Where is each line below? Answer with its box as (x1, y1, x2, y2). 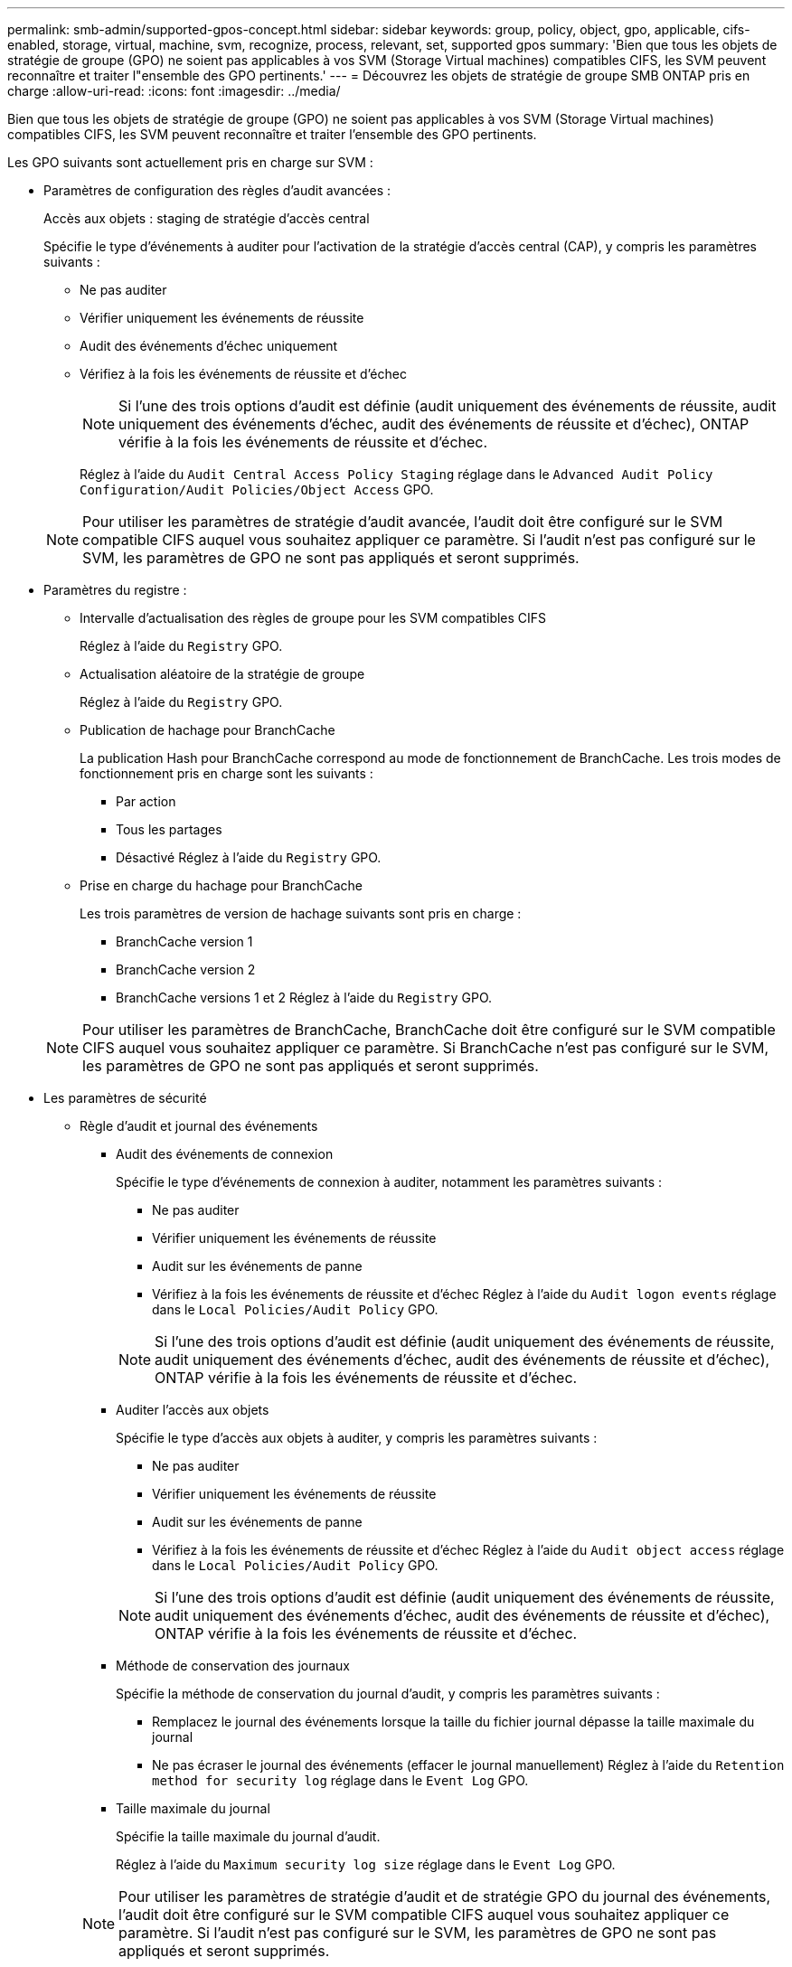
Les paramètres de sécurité (43, 1090, 207, 1106)
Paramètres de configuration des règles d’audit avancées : (43, 183, 391, 198)
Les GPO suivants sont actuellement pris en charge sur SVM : (7, 155, 373, 170)
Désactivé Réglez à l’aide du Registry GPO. (116, 850, 382, 865)
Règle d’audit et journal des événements (80, 1118, 318, 1134)
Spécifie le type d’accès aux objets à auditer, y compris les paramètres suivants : (116, 1430, 598, 1445)
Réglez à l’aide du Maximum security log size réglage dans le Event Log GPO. (116, 1857, 616, 1872)
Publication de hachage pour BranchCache (80, 722, 335, 738)
